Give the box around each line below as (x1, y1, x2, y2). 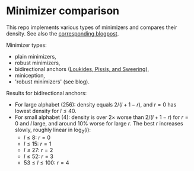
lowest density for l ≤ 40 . (14, 107, 77, 114)
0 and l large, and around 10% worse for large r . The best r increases (14, 120, 183, 127)
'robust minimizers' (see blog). (14, 78, 90, 85)
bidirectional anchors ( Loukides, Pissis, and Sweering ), (14, 65, 150, 72)
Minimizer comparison (6, 4, 120, 18)
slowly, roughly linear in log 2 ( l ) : (14, 126, 91, 134)
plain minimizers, (14, 53, 56, 60)
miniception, (14, 72, 46, 79)
